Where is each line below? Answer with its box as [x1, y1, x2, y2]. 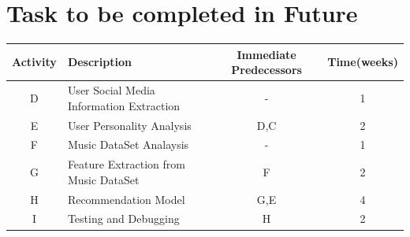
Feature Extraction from [67, 156, 185, 172]
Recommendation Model [67, 191, 185, 207]
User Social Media [67, 82, 155, 98]
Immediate [237, 46, 296, 62]
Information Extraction [67, 97, 181, 113]
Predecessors [231, 61, 302, 78]
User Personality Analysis [67, 117, 192, 133]
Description [67, 54, 132, 70]
